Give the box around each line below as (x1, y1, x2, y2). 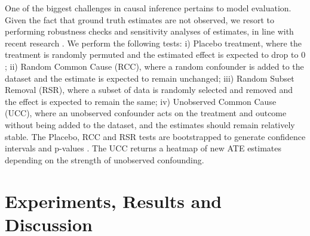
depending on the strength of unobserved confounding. (5, 153, 204, 166)
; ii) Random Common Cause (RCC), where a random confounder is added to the (5, 60, 304, 72)
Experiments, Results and (5, 188, 222, 213)
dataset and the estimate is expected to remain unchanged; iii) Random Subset (5, 72, 294, 84)
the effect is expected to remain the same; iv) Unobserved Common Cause (5, 95, 277, 107)
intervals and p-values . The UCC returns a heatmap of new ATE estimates (5, 142, 282, 154)
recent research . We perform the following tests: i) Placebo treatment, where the (5, 36, 302, 49)
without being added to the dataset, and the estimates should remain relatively (5, 118, 295, 131)
